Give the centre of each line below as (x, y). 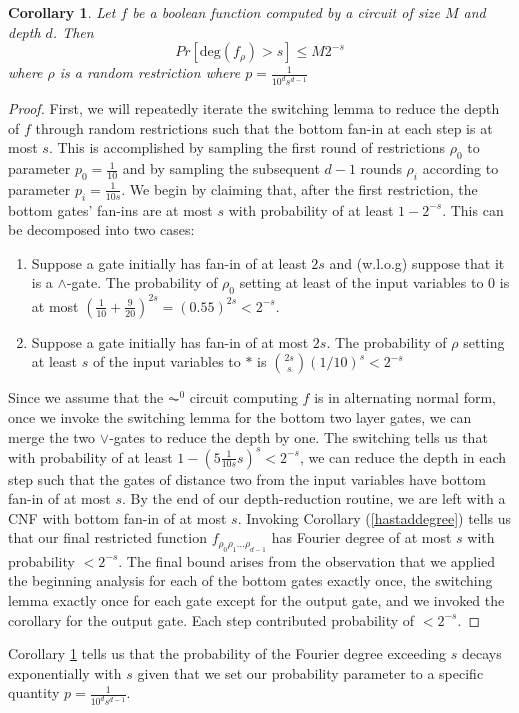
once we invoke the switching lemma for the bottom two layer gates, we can (240, 416)
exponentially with (65, 672)
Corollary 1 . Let (62, 12)
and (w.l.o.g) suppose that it (417, 262)
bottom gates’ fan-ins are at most (110, 209)
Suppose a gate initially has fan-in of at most (170, 341)
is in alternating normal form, (405, 397)
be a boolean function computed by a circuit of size (286, 12)
